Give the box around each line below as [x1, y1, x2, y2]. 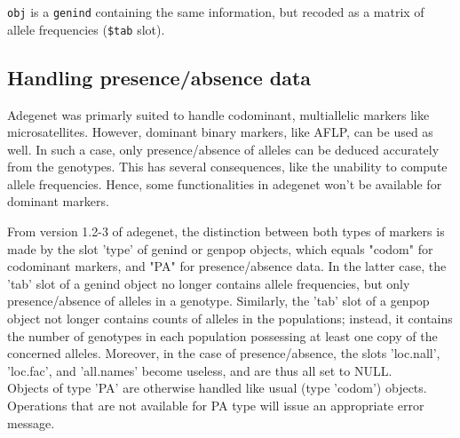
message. [7, 413, 55, 432]
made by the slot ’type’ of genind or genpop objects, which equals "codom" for [7, 239, 433, 258]
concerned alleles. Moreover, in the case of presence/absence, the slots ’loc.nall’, [7, 344, 440, 362]
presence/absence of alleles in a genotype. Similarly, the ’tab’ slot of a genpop [7, 291, 430, 310]
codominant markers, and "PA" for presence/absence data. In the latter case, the [7, 257, 447, 275]
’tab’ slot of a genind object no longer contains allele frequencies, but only [7, 274, 410, 292]
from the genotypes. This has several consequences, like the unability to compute [7, 157, 448, 176]
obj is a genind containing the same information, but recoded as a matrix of [7, 3, 424, 20]
